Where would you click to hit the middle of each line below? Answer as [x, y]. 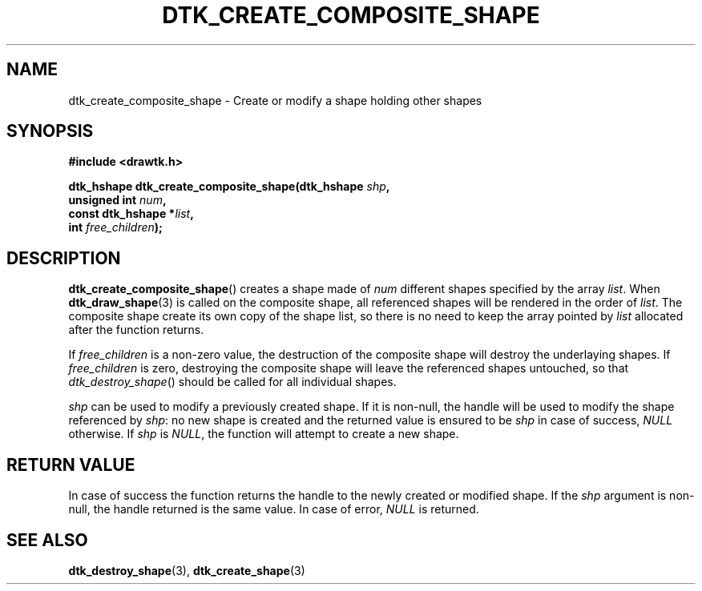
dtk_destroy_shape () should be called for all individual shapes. [232, 382]
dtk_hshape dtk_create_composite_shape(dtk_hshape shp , [229, 187]
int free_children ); [115, 227]
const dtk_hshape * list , [131, 214]
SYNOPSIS [50, 131]
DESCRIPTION [64, 258]
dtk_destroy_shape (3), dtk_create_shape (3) [187, 570]
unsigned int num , [117, 200]
